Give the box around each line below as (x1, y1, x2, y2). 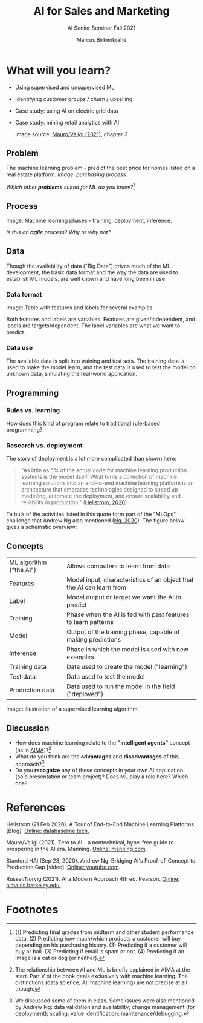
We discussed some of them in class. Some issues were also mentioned (14, 997, 195, 1004)
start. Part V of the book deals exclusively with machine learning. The (14, 973, 188, 980)
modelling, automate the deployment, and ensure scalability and (21, 492, 181, 500)
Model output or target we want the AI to (66, 593, 181, 602)
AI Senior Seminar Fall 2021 (67, 24, 136, 31)
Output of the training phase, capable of (66, 628, 180, 636)
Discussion (6, 723, 50, 733)
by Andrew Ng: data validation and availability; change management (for (14, 1004, 195, 1011)
